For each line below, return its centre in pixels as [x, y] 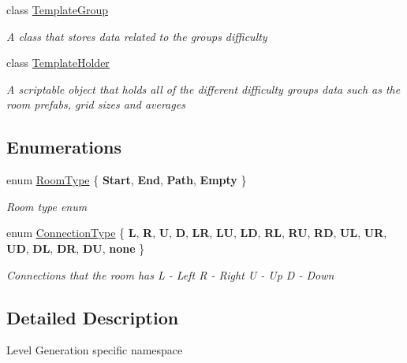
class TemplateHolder [58, 63]
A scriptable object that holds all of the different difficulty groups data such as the [203, 89]
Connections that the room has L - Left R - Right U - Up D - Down [170, 274]
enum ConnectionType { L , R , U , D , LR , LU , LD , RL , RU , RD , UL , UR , [197, 233]
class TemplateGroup [58, 9]
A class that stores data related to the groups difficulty [137, 36]
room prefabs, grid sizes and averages [96, 104]
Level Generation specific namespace [95, 350]
